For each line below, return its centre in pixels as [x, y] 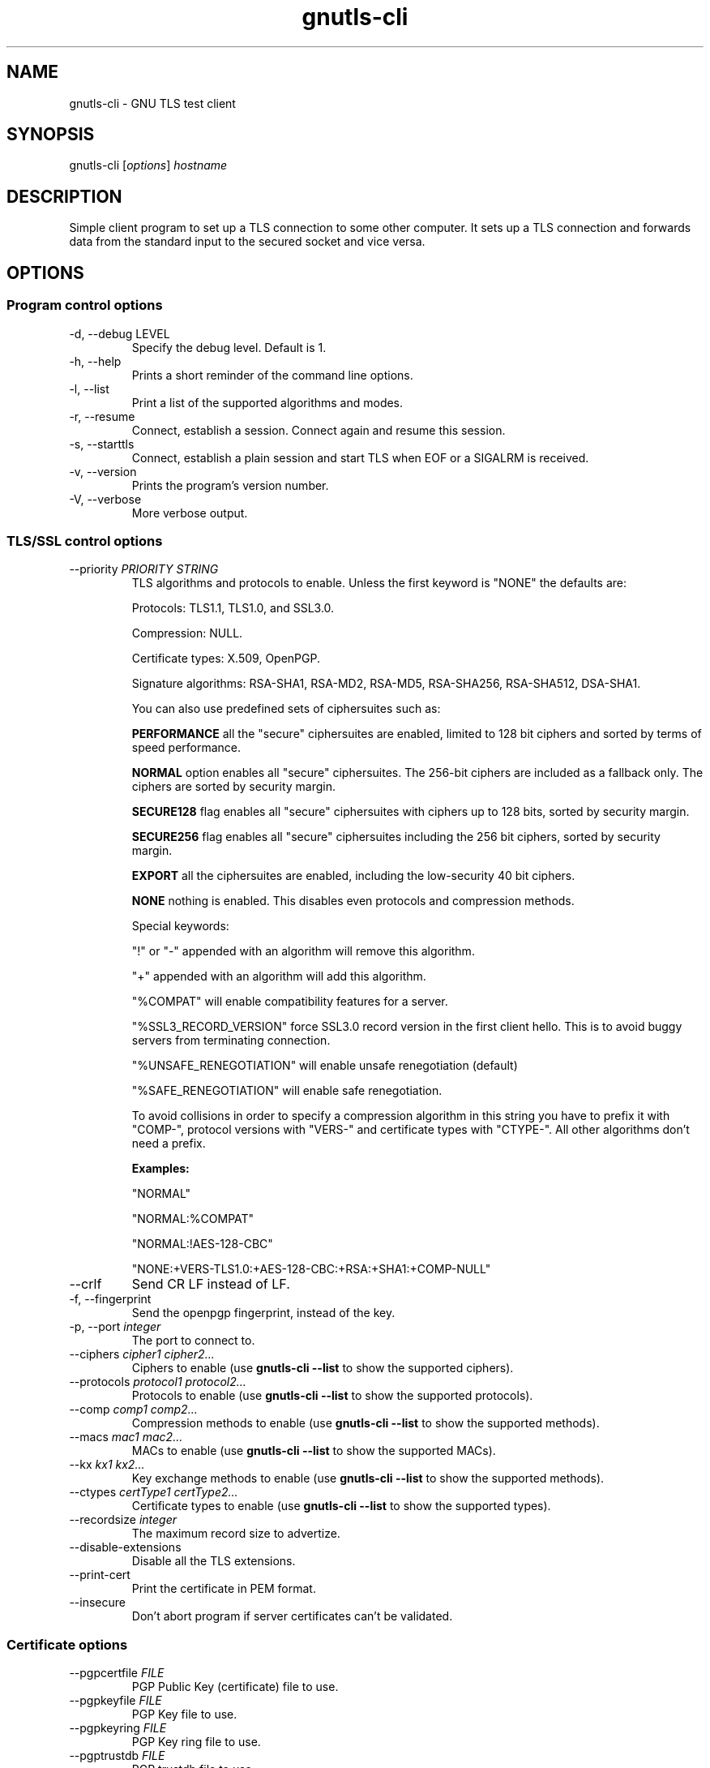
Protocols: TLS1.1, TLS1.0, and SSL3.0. [233, 608]
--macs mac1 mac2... [126, 1437]
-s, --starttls [102, 444]
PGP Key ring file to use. [196, 1742]
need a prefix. [169, 1144]
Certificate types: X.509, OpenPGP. [226, 659]
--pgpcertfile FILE [117, 1673]
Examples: [160, 1169]
